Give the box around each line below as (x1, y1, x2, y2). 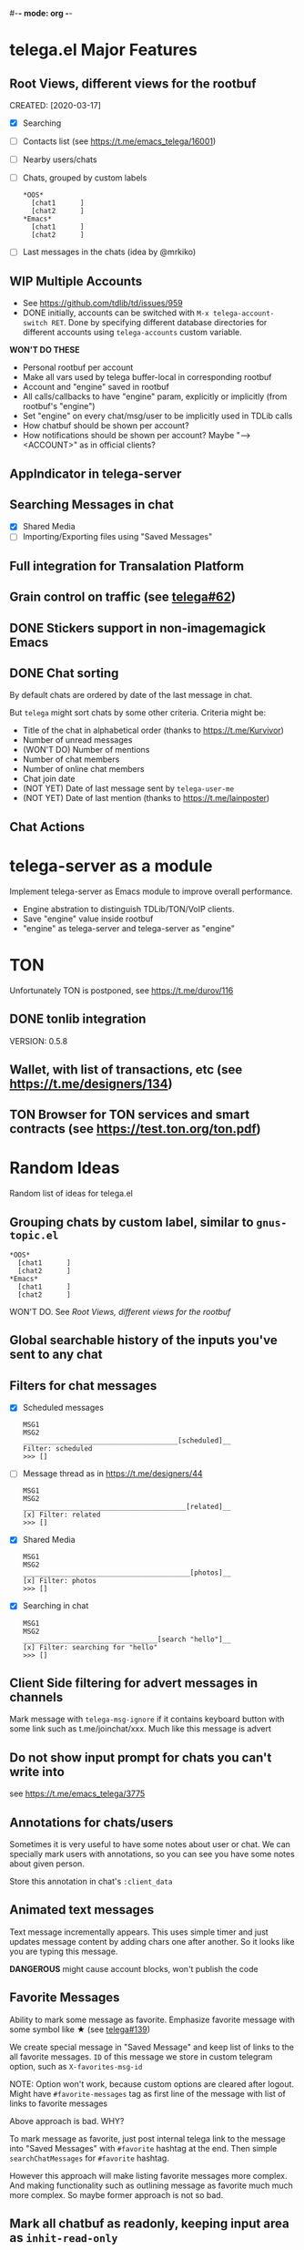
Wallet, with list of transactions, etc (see (9, 1062, 243, 1077)
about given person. (9, 1858, 85, 1869)
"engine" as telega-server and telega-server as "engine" (22, 922, 235, 933)
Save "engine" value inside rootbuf (22, 913, 154, 924)
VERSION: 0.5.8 (9, 1035, 68, 1046)
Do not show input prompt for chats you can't (9, 1750, 272, 1765)
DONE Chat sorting (9, 665, 119, 682)
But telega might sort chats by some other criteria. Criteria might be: (9, 707, 267, 718)
